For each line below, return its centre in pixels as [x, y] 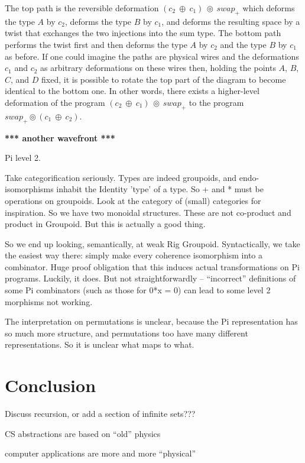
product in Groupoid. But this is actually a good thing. [105, 224]
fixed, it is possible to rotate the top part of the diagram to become [164, 79]
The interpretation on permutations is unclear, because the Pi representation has [151, 321]
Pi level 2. [23, 158]
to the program [216, 102]
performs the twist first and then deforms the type [96, 44]
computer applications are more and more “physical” [100, 453]
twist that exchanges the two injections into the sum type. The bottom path [143, 33]
